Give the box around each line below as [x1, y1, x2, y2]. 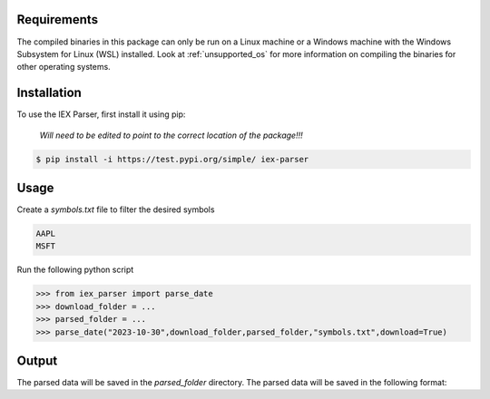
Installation [16, 85, 82, 101]
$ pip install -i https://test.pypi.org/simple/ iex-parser [35, 154, 309, 164]
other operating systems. [16, 62, 111, 73]
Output [16, 354, 58, 368]
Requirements [16, 12, 99, 27]
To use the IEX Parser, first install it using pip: [16, 109, 186, 120]
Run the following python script [16, 264, 134, 276]
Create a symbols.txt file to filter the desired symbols [16, 204, 215, 215]
